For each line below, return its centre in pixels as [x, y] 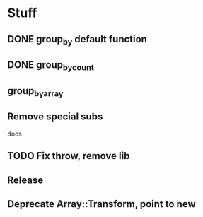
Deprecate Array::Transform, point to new [101, 204]
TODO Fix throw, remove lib [69, 156]
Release [25, 180]
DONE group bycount [51, 66]
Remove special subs [55, 117]
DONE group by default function [77, 40]
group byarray [35, 92]
